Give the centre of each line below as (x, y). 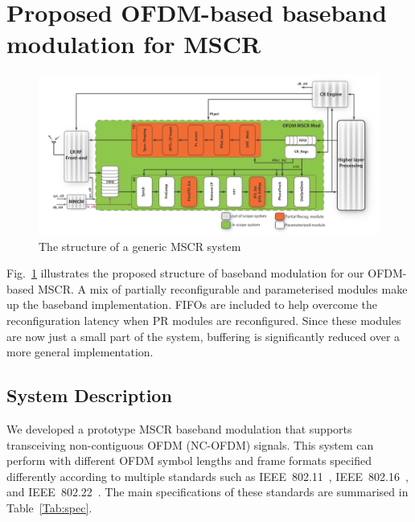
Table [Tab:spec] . (49, 507)
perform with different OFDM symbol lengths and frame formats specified (189, 460)
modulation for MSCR (134, 44)
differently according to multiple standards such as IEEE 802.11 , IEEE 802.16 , (207, 476)
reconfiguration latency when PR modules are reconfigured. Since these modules (204, 321)
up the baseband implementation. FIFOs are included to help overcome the (192, 304)
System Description (89, 395)
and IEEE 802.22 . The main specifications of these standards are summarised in (207, 492)
